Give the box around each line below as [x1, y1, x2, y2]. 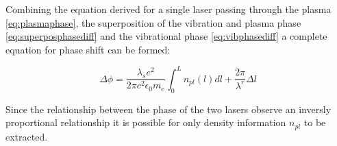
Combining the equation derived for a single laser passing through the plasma [5, 2, 332, 16]
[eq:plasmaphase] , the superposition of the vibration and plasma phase [5, 15, 301, 29]
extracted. [5, 129, 48, 143]
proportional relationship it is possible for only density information [5, 115, 286, 130]
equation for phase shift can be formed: [5, 42, 171, 56]
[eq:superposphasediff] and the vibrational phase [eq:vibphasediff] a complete [5, 29, 327, 43]
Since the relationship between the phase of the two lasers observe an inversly [5, 101, 332, 116]
